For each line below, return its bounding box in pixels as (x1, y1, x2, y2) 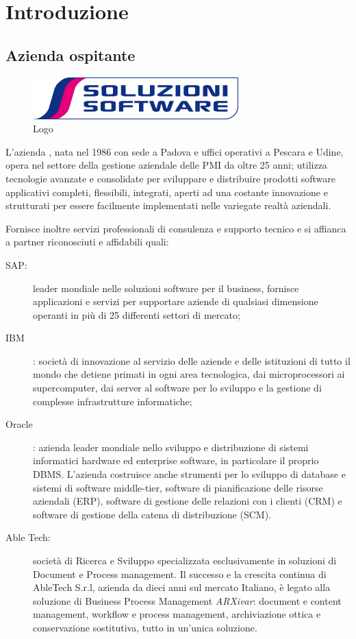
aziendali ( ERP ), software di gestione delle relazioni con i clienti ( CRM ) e (33, 494, 342, 508)
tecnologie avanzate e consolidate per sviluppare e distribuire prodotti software (5, 171, 335, 185)
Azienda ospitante (5, 44, 136, 65)
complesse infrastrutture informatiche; (33, 394, 192, 408)
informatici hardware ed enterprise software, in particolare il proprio (33, 453, 319, 468)
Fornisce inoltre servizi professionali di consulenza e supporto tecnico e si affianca (5, 221, 346, 235)
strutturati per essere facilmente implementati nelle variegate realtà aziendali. (5, 198, 331, 213)
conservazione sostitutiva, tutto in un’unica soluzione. (33, 620, 257, 634)
